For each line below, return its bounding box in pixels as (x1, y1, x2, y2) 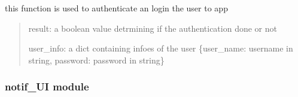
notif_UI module (5, 79, 89, 94)
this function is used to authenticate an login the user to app (5, 2, 228, 14)
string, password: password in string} (28, 53, 165, 66)
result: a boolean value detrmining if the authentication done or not (28, 22, 277, 34)
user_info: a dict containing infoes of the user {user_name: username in (28, 42, 293, 54)
